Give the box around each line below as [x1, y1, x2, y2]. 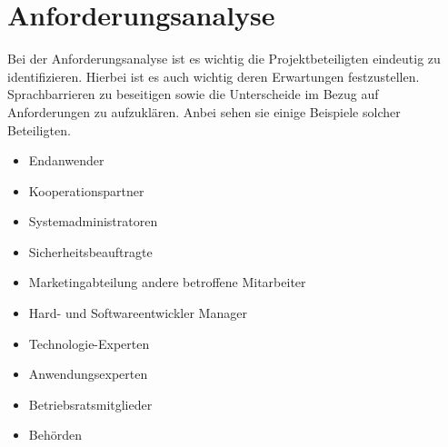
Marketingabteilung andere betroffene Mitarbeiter [28, 273, 306, 292]
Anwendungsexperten [28, 364, 148, 383]
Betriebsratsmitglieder [28, 394, 153, 413]
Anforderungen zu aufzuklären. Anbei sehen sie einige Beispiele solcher [7, 102, 401, 121]
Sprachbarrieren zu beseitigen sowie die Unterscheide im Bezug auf [7, 84, 379, 104]
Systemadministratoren [28, 212, 158, 231]
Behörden [28, 425, 82, 444]
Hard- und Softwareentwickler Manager [28, 303, 247, 323]
